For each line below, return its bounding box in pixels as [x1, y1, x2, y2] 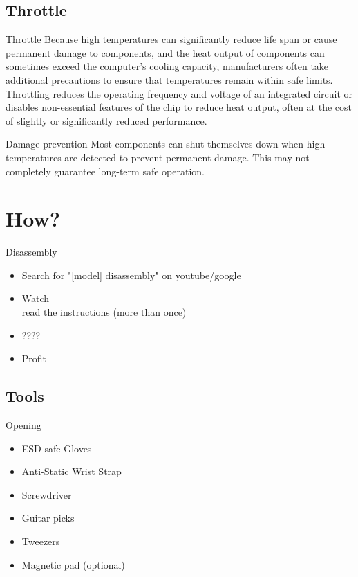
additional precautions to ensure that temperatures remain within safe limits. [6, 72, 333, 87]
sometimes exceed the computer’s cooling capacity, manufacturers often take [6, 59, 329, 73]
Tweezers [21, 534, 60, 548]
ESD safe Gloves [21, 441, 92, 455]
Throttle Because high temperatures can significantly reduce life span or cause [6, 32, 337, 46]
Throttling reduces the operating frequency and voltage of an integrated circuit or [6, 86, 353, 100]
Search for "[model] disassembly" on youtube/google [21, 267, 241, 282]
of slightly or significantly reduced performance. [6, 113, 207, 127]
